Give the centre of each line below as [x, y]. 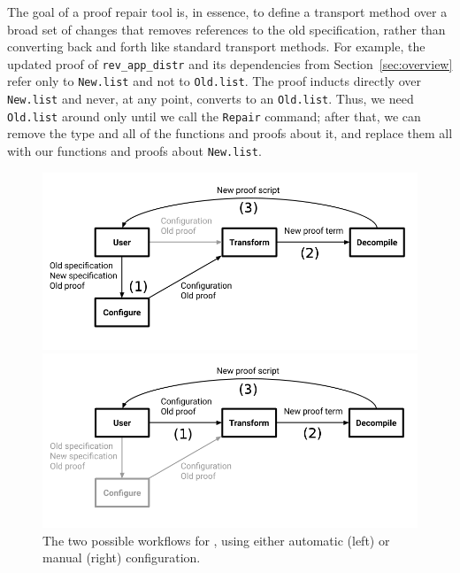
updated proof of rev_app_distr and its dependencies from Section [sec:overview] [230, 63]
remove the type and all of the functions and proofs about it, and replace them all [230, 133]
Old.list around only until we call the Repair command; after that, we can [214, 116]
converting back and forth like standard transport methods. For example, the [216, 46]
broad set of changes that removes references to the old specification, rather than [226, 29]
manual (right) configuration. [122, 558]
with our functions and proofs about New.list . [134, 151]
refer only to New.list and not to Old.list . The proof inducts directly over [214, 81]
